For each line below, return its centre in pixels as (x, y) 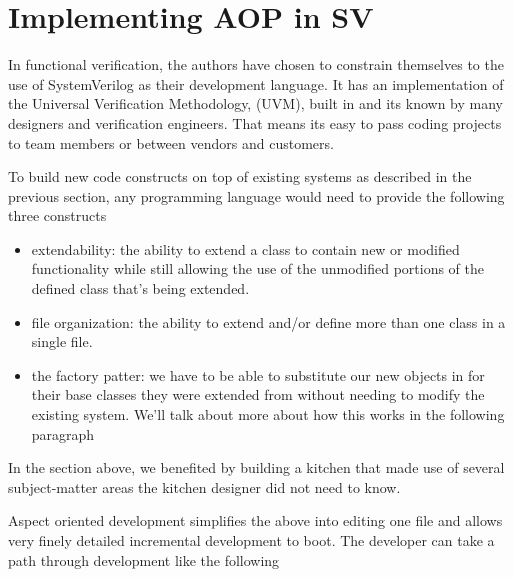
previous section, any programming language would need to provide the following (256, 195)
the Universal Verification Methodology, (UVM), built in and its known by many (255, 103)
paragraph (63, 433)
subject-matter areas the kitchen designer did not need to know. (204, 486)
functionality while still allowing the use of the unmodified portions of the (258, 268)
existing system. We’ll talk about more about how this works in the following (268, 414)
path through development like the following (144, 559)
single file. (62, 341)
